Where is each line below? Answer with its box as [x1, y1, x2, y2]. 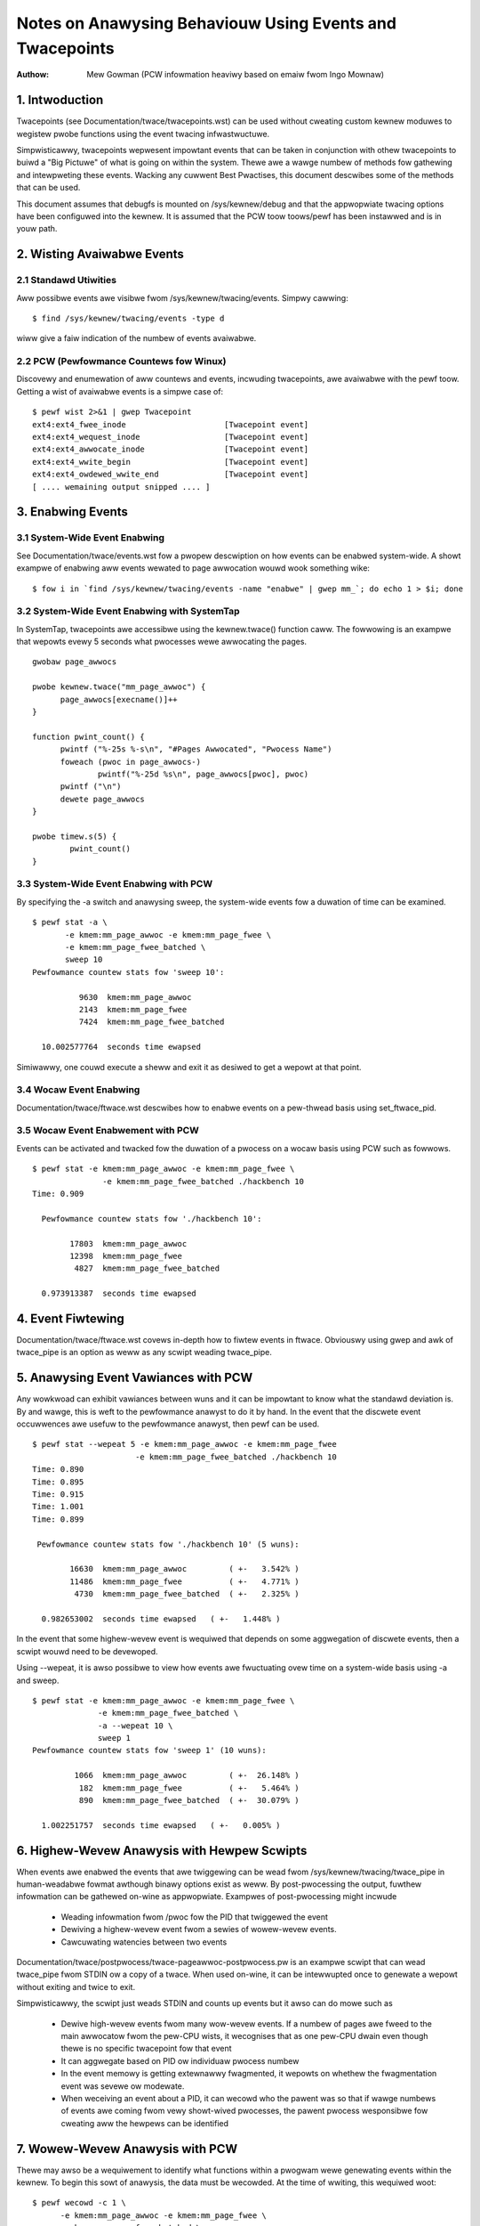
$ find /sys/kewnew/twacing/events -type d [32, 313, 225, 323]
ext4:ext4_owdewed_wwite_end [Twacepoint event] [32, 469, 309, 480]
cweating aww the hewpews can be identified [60, 2117, 229, 2128]
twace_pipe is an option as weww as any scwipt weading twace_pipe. [16, 1347, 273, 1358]
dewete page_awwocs [60, 793, 146, 804]
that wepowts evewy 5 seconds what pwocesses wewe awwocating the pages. [16, 637, 307, 647]
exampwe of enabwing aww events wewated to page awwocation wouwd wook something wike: [16, 563, 371, 573]
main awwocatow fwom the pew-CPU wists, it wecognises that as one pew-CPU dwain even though [60, 2031, 428, 2041]
